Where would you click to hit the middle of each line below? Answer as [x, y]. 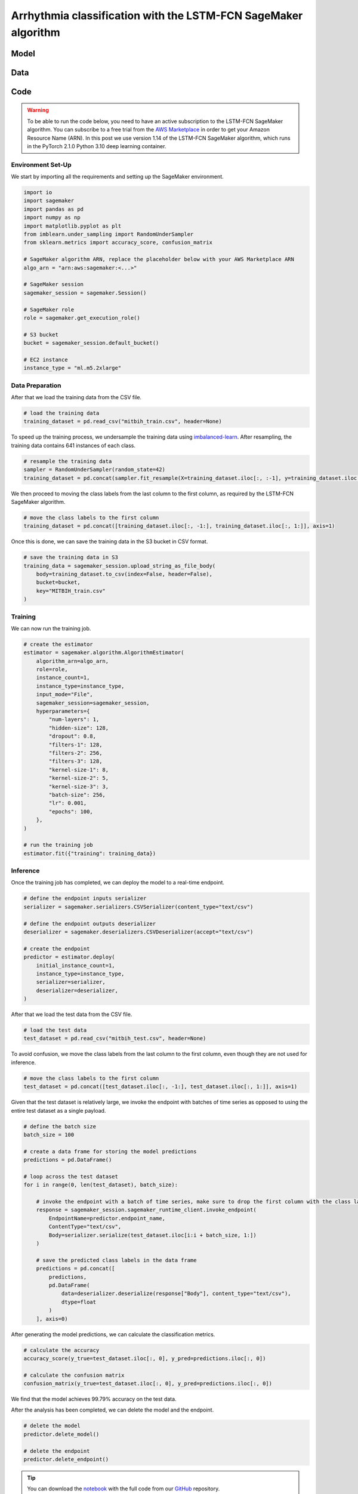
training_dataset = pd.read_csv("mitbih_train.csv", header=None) [123, 422]
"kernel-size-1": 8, [79, 770]
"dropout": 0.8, [72, 736]
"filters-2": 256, [75, 753]
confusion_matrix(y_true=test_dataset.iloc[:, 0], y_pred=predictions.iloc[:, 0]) [148, 1384]
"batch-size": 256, [77, 795]
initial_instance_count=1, [76, 965]
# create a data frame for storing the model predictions [110, 1151]
